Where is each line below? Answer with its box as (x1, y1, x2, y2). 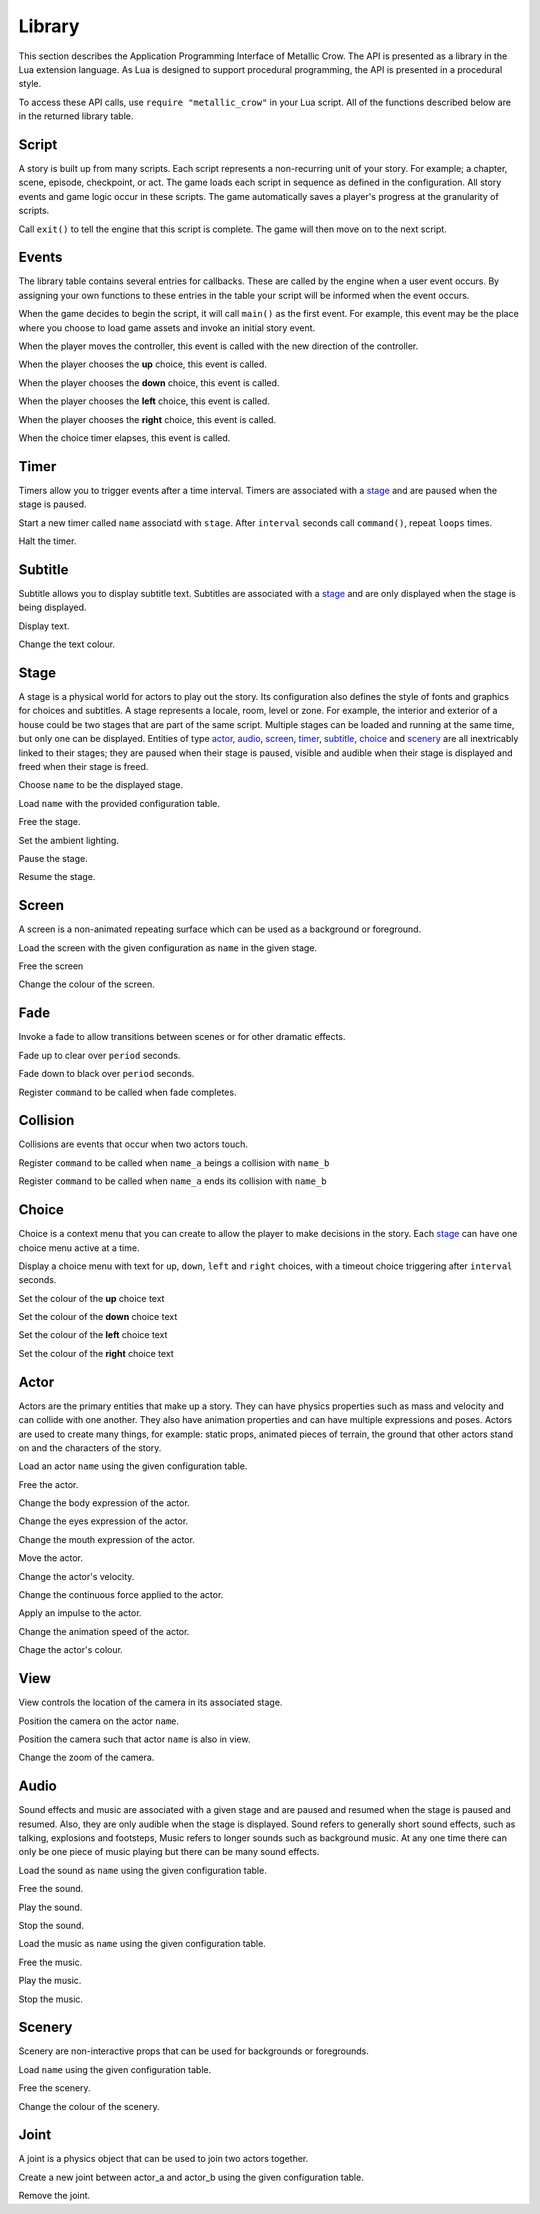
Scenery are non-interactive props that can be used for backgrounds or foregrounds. (18, 2045, 369, 2057)
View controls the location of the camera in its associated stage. (18, 1696, 283, 1709)
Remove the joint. (18, 2190, 91, 2202)
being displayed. (18, 601, 87, 614)
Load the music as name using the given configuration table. (18, 1938, 267, 1950)
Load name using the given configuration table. (18, 2063, 212, 2075)
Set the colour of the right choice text (18, 1347, 174, 1359)
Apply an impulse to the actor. (18, 1607, 142, 1619)
